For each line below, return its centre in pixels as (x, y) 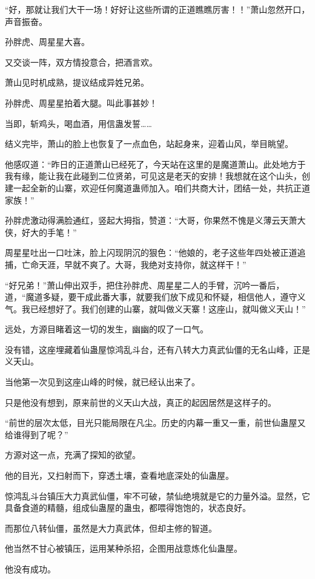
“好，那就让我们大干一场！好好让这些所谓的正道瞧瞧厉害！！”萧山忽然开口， (157, 9)
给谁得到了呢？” (37, 434)
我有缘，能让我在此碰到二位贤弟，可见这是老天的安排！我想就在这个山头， (153, 176)
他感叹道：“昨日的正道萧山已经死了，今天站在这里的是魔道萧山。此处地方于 (155, 164)
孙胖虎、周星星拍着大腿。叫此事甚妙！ (81, 102)
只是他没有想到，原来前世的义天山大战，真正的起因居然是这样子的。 (141, 402)
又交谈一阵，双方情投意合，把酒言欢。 (81, 62)
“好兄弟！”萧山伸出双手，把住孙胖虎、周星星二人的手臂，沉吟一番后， (145, 285)
